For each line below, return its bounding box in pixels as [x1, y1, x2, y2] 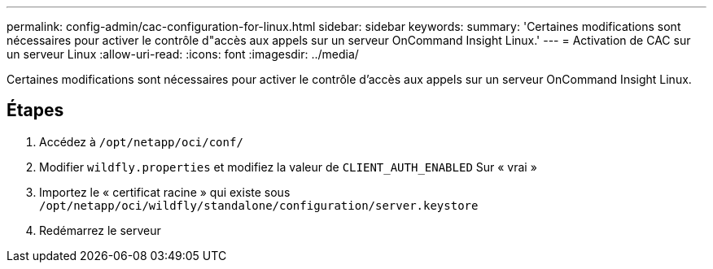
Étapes [7, 100, 64, 121]
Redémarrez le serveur [39, 223, 161, 237]
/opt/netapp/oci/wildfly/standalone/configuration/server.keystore [39, 198, 479, 212]
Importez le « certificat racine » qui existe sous [39, 184, 291, 199]
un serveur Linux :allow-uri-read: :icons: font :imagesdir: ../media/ [7, 47, 359, 61]
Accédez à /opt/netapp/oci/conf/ [39, 134, 243, 149]
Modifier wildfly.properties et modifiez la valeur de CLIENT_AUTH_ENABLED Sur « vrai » [39, 159, 537, 174]
